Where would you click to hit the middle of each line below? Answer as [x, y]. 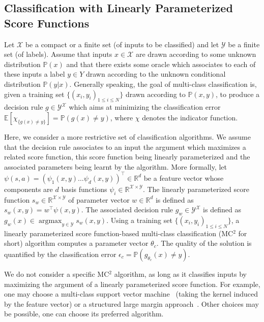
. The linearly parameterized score [196, 189]
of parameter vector [99, 199]
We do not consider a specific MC [57, 274]
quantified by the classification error [60, 254]
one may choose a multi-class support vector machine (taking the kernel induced [131, 294]
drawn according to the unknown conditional [156, 74]
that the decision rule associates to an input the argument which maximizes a [125, 147]
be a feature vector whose [184, 178]
